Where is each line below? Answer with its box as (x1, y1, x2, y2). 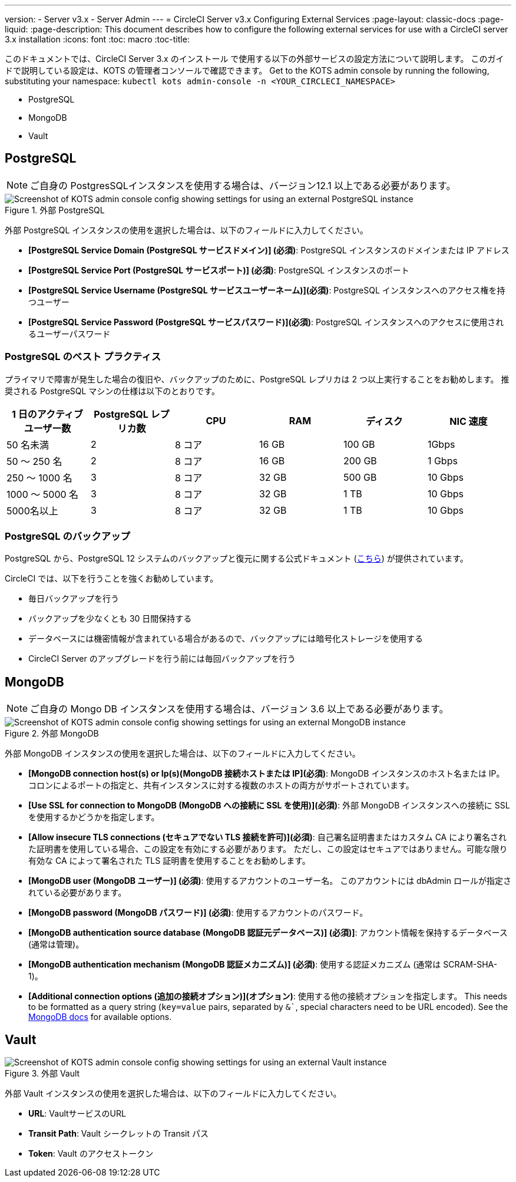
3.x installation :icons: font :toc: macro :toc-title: (5, 34, 190, 44)
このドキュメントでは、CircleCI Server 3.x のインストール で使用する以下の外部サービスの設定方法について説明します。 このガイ (5, 54, 504, 64)
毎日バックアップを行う (28, 593, 119, 604)
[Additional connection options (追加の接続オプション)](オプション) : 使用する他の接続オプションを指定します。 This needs (28, 991, 507, 1002)
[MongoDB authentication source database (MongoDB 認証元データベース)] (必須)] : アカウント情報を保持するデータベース (28, 927, 508, 938)
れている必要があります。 (28, 887, 127, 898)
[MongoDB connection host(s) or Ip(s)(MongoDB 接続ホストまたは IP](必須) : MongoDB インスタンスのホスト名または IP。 (28, 768, 505, 779)
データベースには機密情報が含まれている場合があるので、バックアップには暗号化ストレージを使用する (28, 633, 424, 644)
